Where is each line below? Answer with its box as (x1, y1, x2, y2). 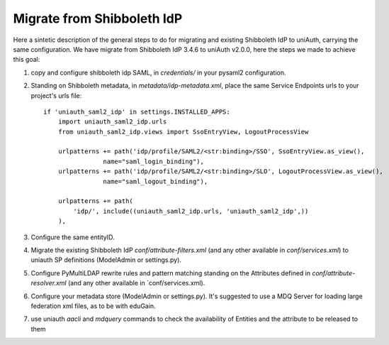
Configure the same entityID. (30, 233, 115, 241)
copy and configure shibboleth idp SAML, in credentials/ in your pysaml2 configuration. (30, 68, 286, 77)
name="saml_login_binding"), (103, 157, 205, 165)
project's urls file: (30, 91, 82, 99)
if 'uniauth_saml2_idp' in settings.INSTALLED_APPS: (43, 107, 230, 116)
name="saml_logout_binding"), (103, 177, 208, 185)
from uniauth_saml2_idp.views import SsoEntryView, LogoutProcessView (57, 128, 309, 136)
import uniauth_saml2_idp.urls (57, 118, 167, 126)
